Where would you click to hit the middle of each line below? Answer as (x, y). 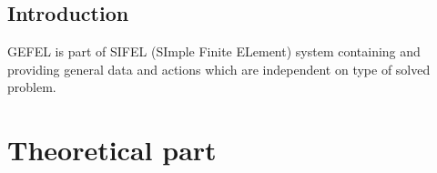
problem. (32, 87)
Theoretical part (112, 150)
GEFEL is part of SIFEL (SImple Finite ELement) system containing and (214, 51)
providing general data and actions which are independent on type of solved (219, 69)
